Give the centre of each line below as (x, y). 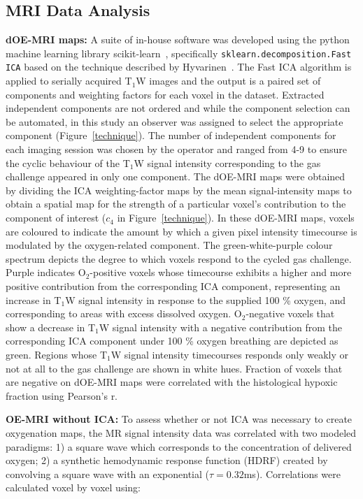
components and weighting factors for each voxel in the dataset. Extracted (165, 94)
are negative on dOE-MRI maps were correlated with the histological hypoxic (172, 382)
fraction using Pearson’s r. (62, 395)
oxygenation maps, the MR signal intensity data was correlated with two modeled (181, 432)
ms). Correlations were (292, 473)
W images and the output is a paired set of (228, 81)
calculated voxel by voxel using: (73, 487)
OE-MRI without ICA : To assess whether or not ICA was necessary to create (179, 419)
